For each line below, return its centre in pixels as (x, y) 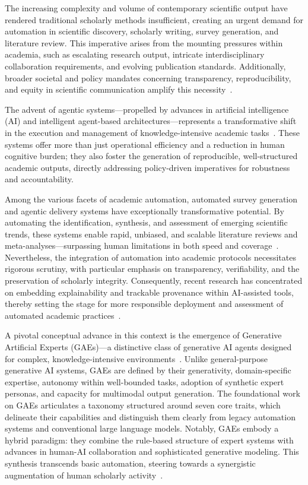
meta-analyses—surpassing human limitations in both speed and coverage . (142, 245)
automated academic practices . (63, 315)
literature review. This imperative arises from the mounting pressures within (144, 42)
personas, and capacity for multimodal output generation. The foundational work (153, 393)
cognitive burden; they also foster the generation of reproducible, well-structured (151, 156)
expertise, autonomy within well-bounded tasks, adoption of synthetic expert (145, 381)
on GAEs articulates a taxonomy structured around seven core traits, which (143, 405)
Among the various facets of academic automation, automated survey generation (151, 199)
